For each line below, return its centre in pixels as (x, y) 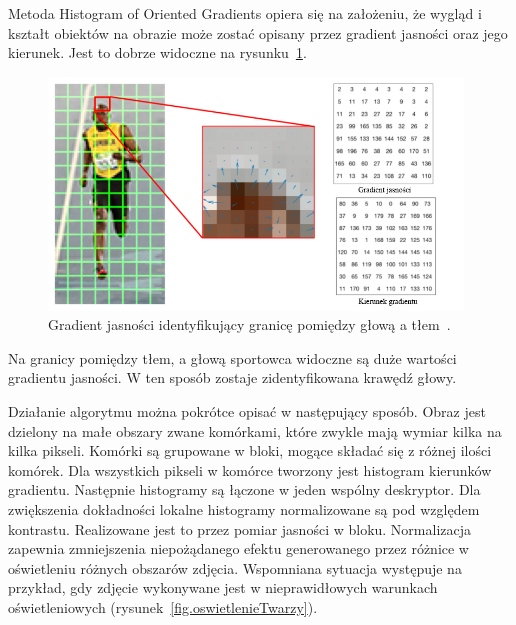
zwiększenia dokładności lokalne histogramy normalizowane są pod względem (244, 508)
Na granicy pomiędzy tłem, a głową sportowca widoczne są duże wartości (232, 357)
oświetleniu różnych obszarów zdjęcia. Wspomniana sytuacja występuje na (235, 567)
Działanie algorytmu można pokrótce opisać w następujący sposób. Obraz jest (247, 411)
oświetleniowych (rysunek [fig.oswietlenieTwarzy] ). (163, 606)
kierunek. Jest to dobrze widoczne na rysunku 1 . (157, 52)
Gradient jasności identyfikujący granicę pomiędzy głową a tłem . (249, 324)
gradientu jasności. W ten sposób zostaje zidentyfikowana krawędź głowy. (232, 377)
